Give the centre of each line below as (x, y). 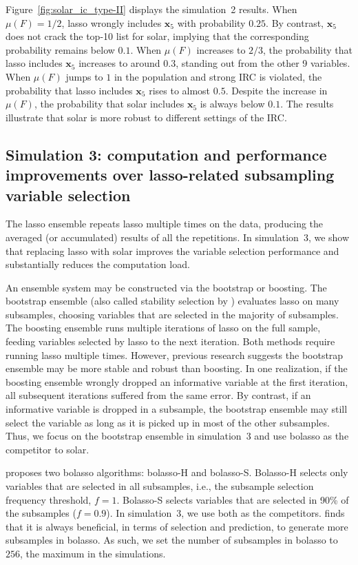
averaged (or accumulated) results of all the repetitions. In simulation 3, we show (178, 237)
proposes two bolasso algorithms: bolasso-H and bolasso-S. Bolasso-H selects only (177, 472)
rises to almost (180, 90)
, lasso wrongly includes (112, 22)
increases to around (119, 63)
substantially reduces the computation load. (98, 264)
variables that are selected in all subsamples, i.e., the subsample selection (160, 486)
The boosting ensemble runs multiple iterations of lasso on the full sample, (163, 328)
